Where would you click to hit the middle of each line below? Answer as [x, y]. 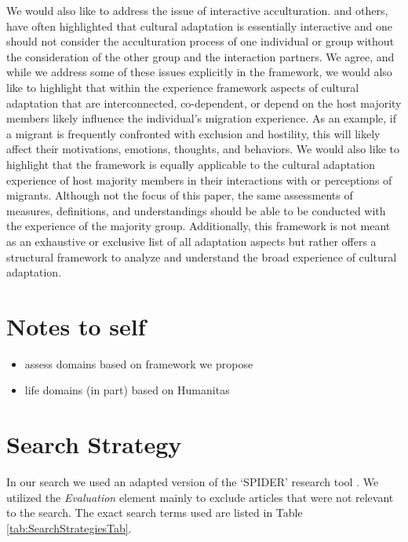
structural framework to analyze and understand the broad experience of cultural [202, 256]
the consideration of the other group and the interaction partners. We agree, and [200, 56]
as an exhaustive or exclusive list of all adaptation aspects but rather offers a [191, 241]
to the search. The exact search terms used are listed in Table [155, 513]
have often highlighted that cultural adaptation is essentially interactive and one [199, 26]
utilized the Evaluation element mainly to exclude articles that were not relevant [200, 497]
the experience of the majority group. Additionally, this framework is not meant [199, 226]
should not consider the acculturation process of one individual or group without [200, 41]
